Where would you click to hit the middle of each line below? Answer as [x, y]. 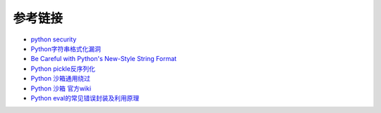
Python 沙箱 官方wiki [61, 88]
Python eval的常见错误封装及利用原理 [85, 98]
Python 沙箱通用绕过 [61, 79]
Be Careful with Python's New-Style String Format [104, 59]
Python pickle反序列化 [63, 68]
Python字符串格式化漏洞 [66, 48]
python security [54, 39]
